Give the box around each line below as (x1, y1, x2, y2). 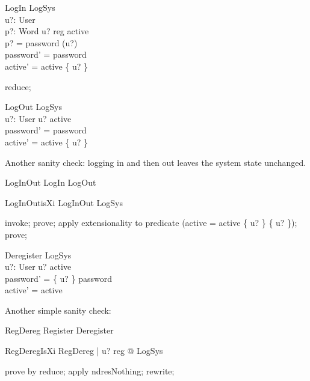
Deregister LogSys (5, 248, 72, 261)
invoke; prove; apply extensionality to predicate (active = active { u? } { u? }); (5, 216, 297, 229)
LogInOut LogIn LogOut (5, 176, 96, 189)
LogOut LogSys (5, 100, 62, 113)
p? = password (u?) (5, 36, 78, 49)
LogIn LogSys (5, 1, 55, 13)
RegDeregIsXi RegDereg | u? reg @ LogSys (5, 344, 163, 357)
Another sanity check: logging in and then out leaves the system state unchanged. (5, 156, 306, 168)
